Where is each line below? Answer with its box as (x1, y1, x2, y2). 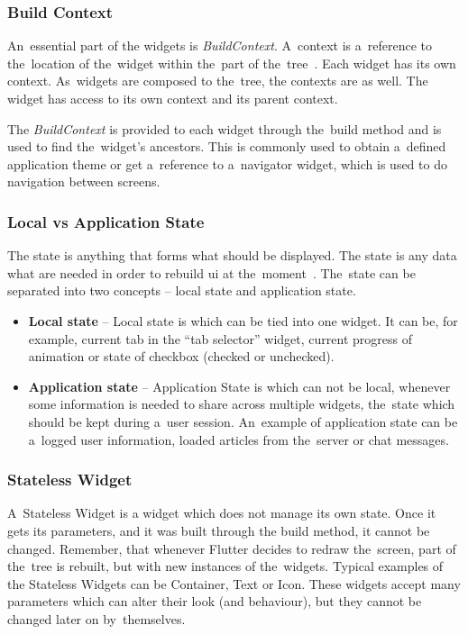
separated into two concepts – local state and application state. (7, 281, 356, 300)
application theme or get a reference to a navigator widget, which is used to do (7, 154, 447, 173)
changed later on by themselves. (7, 609, 186, 628)
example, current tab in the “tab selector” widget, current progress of (28, 329, 412, 348)
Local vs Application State (7, 210, 205, 232)
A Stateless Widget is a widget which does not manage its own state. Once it (7, 503, 436, 522)
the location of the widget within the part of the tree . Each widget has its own (7, 53, 456, 72)
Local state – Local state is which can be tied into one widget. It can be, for (28, 311, 458, 330)
